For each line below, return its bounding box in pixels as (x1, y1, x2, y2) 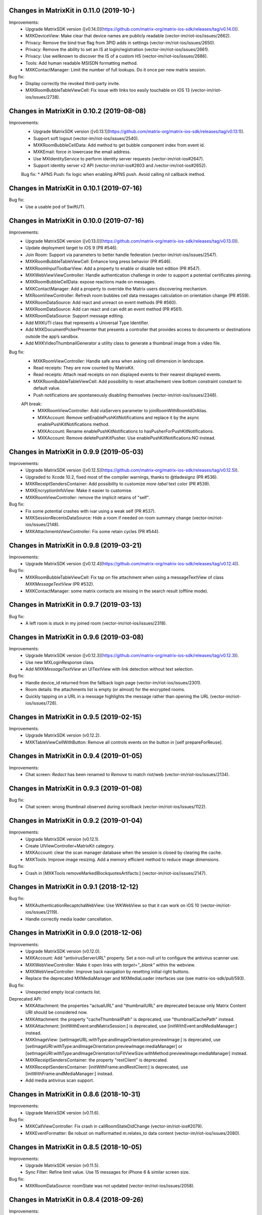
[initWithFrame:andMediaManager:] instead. (25, 1071, 114, 1076)
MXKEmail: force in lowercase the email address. (33, 149, 131, 155)
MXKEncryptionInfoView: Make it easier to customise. (25, 487, 133, 493)
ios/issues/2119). (25, 909, 59, 915)
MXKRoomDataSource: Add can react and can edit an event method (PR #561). (25, 306, 183, 312)
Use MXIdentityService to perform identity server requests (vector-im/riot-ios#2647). (33, 156, 204, 161)
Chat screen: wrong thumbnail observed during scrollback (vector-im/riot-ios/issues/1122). (25, 804, 207, 810)
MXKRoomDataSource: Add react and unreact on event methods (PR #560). (25, 299, 177, 305)
